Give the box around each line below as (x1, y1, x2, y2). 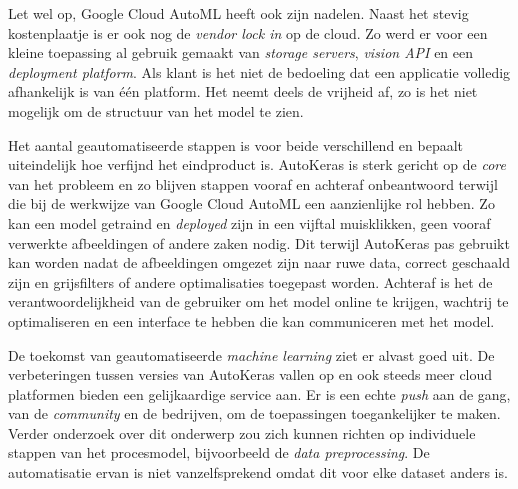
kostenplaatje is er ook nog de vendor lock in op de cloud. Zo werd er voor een (8, 22, 488, 43)
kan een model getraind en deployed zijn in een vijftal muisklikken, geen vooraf (8, 212, 491, 233)
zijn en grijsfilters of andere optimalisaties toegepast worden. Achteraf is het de (8, 271, 493, 292)
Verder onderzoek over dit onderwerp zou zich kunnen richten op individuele (8, 422, 476, 443)
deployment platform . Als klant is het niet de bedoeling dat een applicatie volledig (8, 61, 511, 82)
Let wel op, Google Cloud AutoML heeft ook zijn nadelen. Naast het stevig (8, 3, 469, 23)
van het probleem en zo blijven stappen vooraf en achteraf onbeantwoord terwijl (8, 173, 498, 194)
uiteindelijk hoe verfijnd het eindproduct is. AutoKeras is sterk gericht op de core (8, 154, 506, 175)
